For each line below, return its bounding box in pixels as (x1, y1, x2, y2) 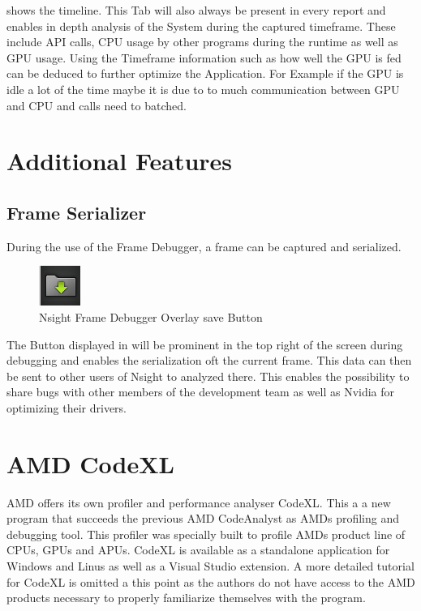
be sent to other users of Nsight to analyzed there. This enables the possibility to (6, 367, 410, 384)
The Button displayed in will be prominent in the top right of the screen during (6, 335, 403, 352)
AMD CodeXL (6, 446, 174, 480)
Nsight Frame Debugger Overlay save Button (39, 308, 263, 325)
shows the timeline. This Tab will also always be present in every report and (6, 2, 386, 18)
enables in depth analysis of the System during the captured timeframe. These (6, 17, 396, 34)
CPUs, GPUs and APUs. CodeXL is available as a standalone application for (6, 541, 390, 558)
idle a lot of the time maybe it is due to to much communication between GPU (6, 80, 400, 97)
